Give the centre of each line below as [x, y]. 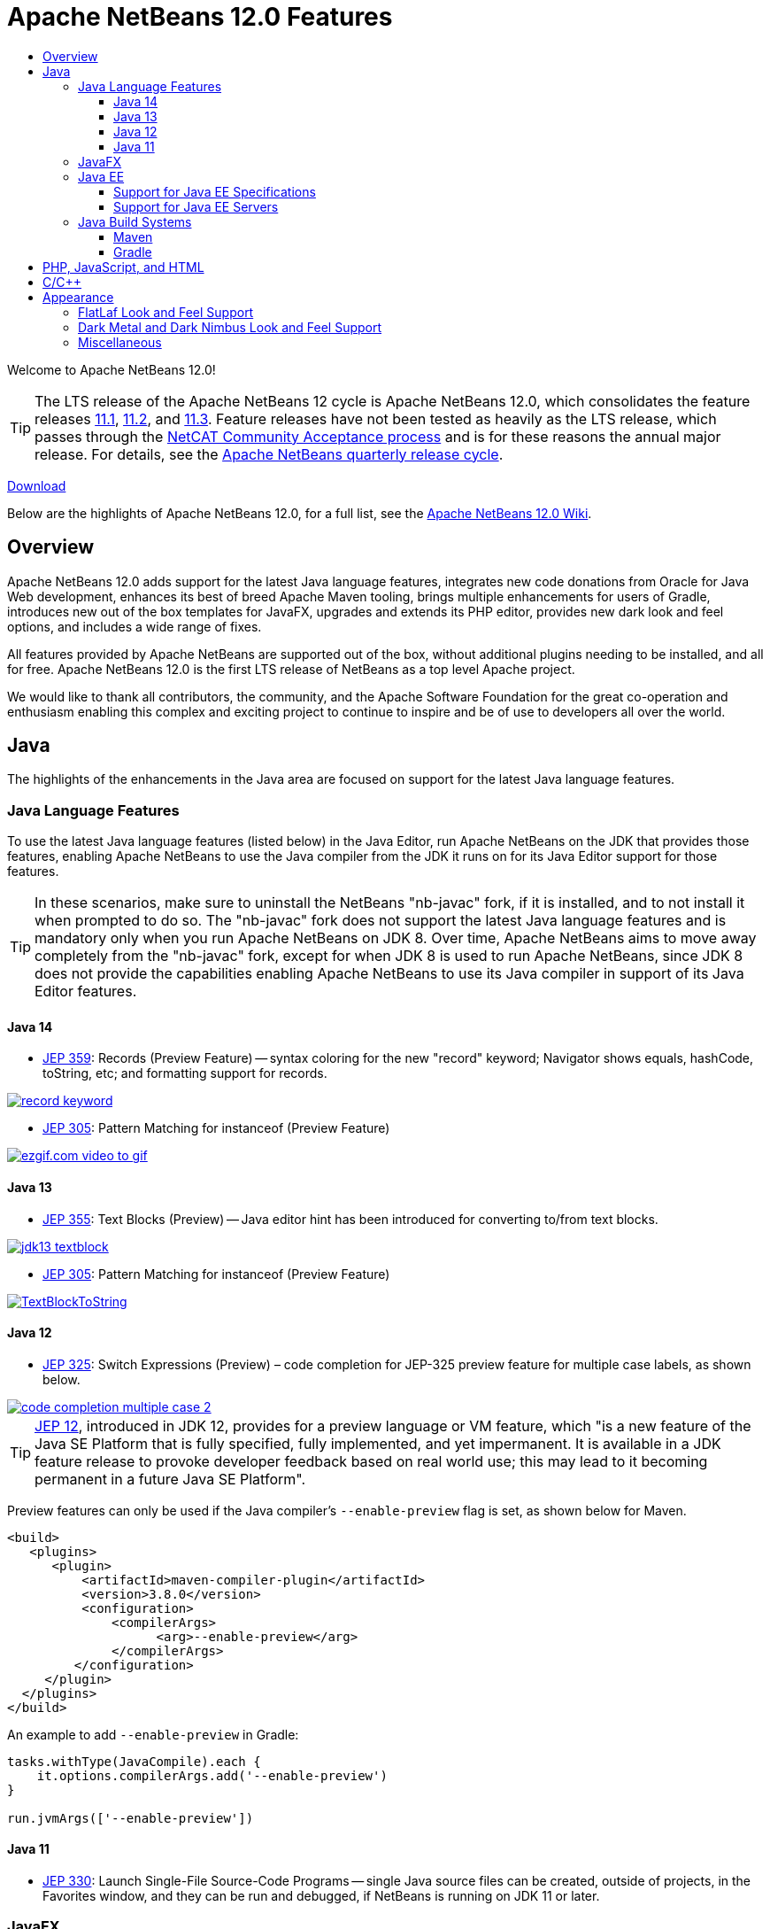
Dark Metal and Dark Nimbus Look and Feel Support [230, 327]
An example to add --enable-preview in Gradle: [153, 1734]
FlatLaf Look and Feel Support [166, 312]
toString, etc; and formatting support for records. [185, 1073]
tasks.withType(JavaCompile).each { [134, 1761]
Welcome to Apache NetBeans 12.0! [112, 369]
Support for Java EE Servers [196, 206]
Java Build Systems [135, 221]
